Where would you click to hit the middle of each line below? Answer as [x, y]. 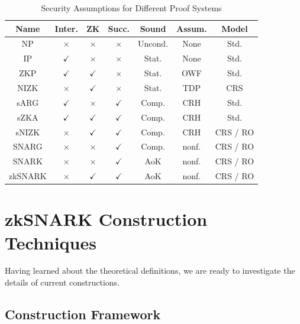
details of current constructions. [62, 282]
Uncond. [153, 43]
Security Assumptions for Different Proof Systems [131, 8]
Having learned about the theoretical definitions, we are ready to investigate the [150, 270]
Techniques [51, 242]
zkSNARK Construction [106, 219]
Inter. [66, 28]
